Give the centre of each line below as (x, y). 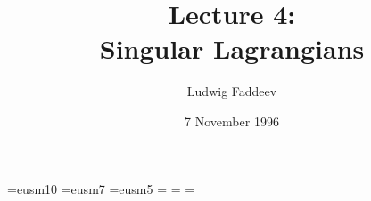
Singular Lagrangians (232, 48)
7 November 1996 (232, 121)
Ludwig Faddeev (232, 91)
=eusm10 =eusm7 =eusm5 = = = (101, 188)
